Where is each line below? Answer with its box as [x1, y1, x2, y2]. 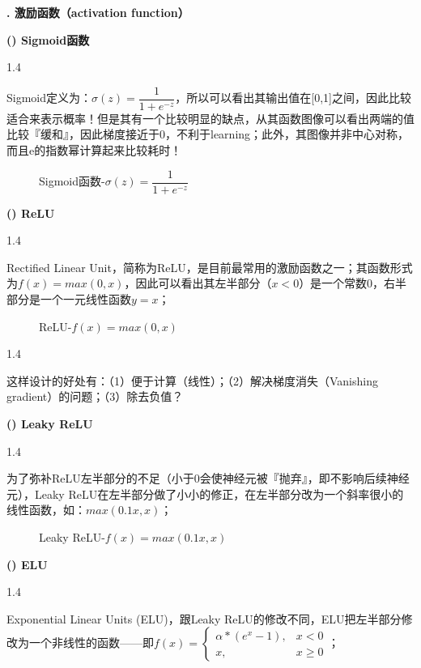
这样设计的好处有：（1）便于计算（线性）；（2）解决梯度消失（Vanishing [6, 372, 378, 389]
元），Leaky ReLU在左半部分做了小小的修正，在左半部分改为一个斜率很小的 [6, 485, 404, 502]
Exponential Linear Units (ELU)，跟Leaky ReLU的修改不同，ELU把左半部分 [6, 610, 402, 627]
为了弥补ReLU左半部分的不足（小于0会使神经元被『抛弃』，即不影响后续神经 [6, 470, 410, 487]
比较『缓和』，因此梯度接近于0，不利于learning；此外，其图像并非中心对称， [6, 126, 410, 143]
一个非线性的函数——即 [28, 634, 154, 651]
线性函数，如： [6, 501, 86, 518]
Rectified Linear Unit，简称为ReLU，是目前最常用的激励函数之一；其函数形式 [6, 258, 413, 275]
